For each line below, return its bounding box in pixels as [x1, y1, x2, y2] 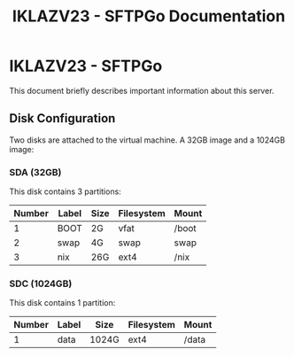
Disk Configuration [9, 111, 116, 126]
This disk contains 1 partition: [9, 298, 116, 308]
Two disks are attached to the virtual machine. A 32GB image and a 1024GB [9, 135, 286, 145]
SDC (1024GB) [9, 277, 73, 290]
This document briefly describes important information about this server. [9, 85, 275, 96]
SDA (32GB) [9, 166, 62, 178]
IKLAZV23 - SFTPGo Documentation [12, 6, 286, 27]
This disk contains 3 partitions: [9, 186, 121, 197]
